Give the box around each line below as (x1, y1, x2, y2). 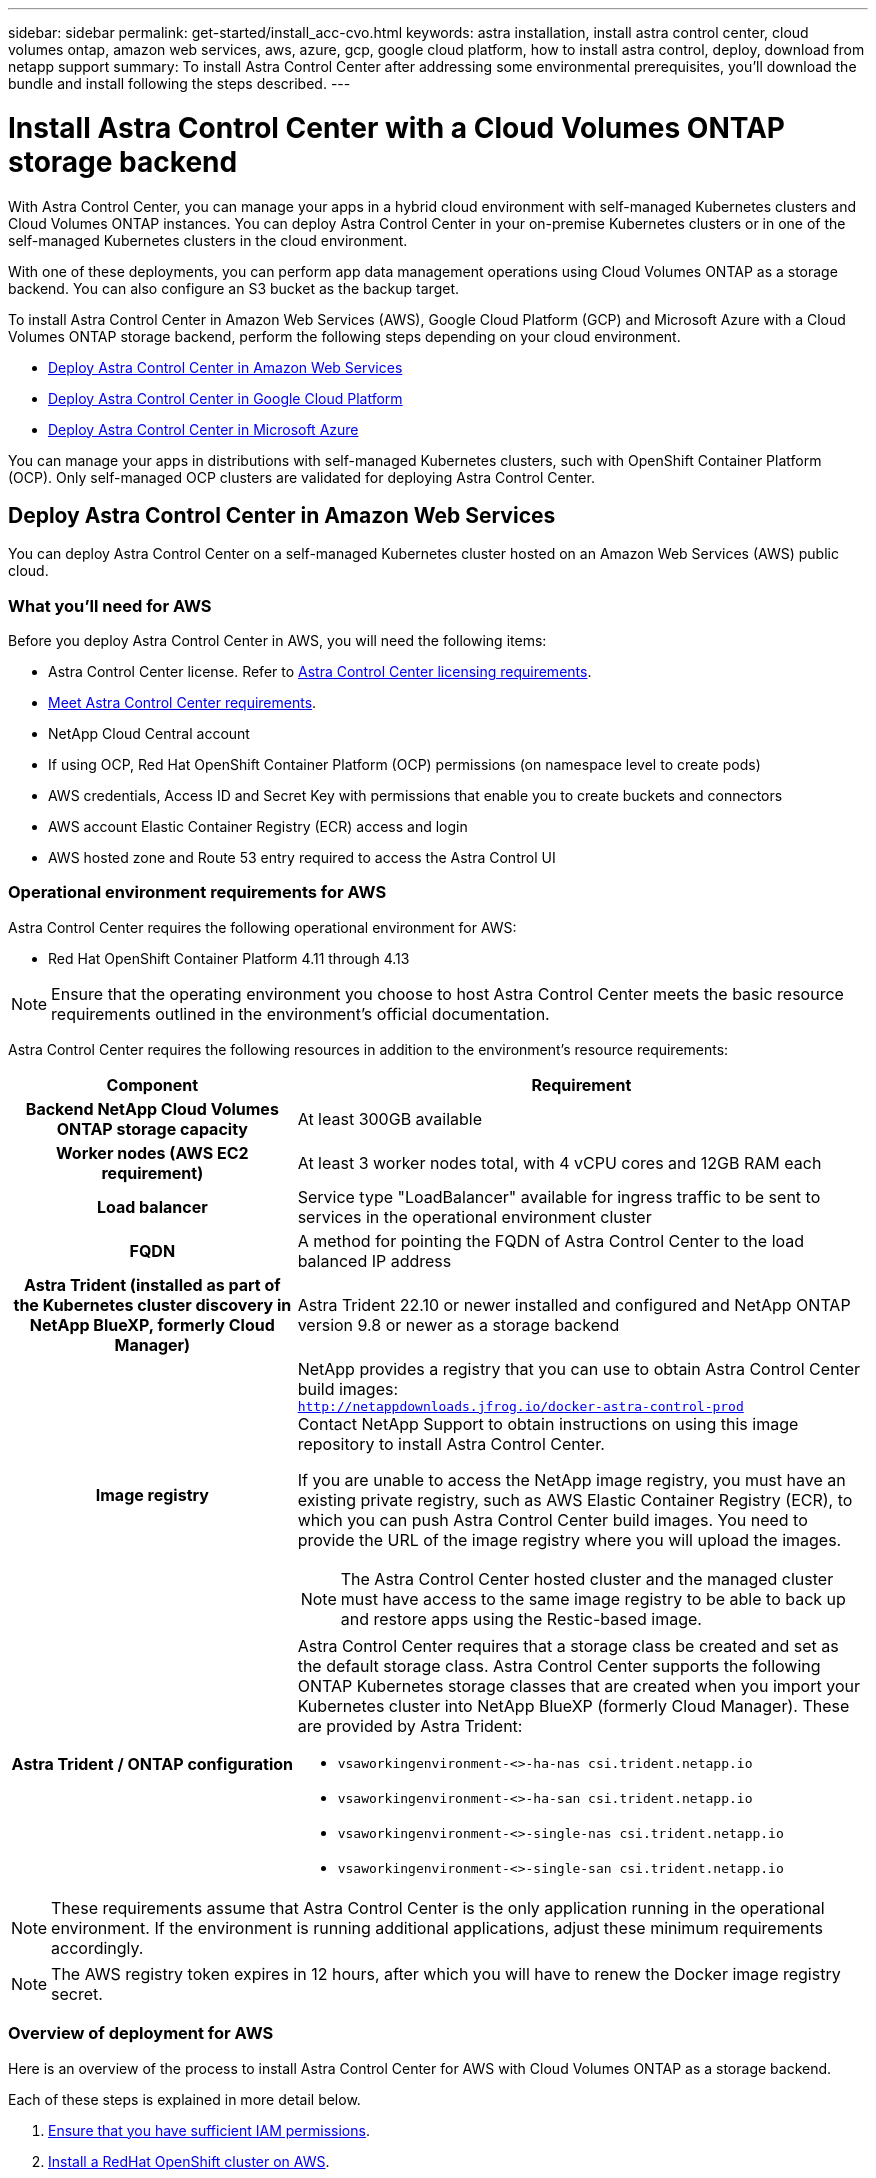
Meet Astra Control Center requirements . (48, 694, 317, 712)
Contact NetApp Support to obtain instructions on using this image (297, 1413, 799, 1434)
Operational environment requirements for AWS (8, 882, 387, 903)
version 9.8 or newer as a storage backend (297, 1314, 620, 1335)
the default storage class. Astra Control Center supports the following (297, 1655, 821, 1676)
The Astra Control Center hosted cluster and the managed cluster (340, 1568, 834, 1589)
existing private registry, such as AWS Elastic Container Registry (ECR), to (297, 1489, 853, 1510)
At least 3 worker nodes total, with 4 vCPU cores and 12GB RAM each (297, 1152, 822, 1173)
